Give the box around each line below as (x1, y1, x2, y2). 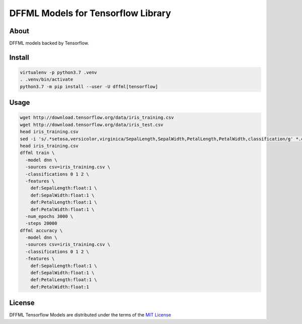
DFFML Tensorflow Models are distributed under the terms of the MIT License (9, 312, 171, 318)
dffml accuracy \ (20, 227, 63, 233)
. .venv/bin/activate (20, 77, 73, 83)
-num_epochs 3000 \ (25, 213, 73, 219)
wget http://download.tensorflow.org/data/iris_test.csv (20, 121, 164, 127)
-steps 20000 (25, 221, 57, 226)
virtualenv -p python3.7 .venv (20, 70, 98, 76)
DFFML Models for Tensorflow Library (9, 8, 171, 19)
